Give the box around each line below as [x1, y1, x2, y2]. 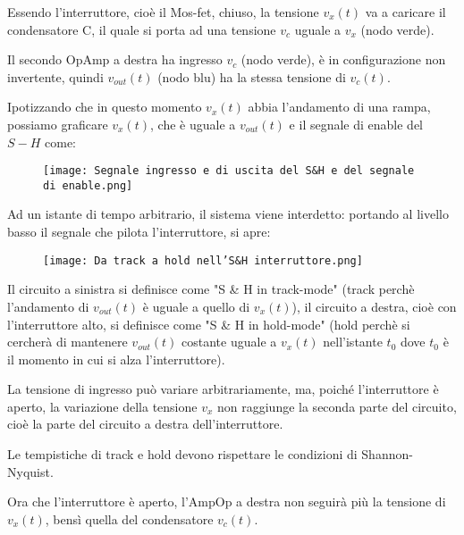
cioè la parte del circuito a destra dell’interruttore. [7, 414, 283, 433]
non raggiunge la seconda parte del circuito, [217, 397, 457, 415]
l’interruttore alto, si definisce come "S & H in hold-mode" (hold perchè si [7, 314, 410, 333]
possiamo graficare [7, 114, 108, 133]
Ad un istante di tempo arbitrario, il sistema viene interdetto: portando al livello [7, 205, 449, 223]
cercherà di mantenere [7, 332, 128, 351]
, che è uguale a [150, 114, 236, 133]
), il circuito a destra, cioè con [291, 297, 457, 315]
